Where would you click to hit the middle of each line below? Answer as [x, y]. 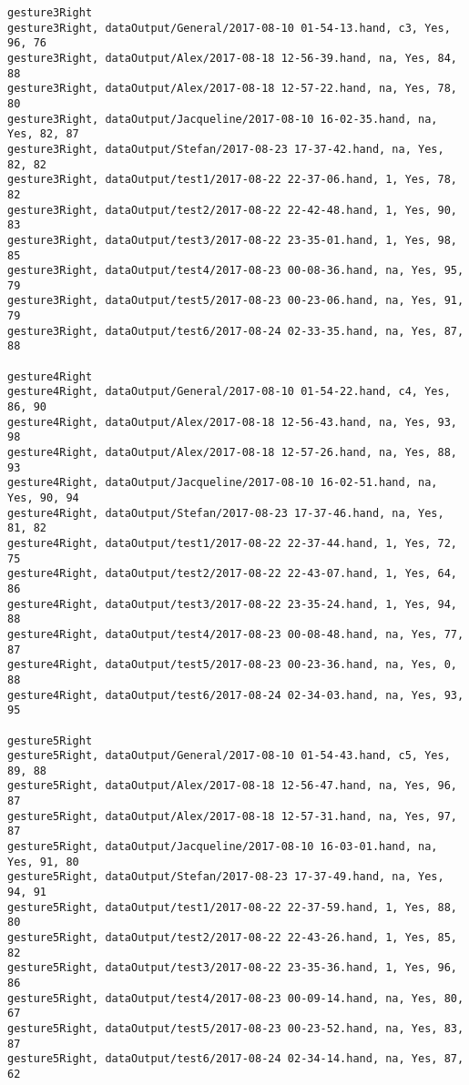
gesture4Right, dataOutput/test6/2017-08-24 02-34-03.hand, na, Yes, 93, [236, 695]
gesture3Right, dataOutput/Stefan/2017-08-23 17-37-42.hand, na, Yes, [226, 149]
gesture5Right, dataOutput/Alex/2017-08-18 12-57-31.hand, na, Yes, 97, [232, 816]
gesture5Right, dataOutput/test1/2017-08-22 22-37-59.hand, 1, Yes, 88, [232, 907]
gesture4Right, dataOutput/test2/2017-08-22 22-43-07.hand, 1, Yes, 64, [232, 574]
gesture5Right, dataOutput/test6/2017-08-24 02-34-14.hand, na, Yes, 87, [236, 1059]
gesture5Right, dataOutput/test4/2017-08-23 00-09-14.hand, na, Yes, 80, [236, 998]
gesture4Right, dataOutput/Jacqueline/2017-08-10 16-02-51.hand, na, [223, 483]
